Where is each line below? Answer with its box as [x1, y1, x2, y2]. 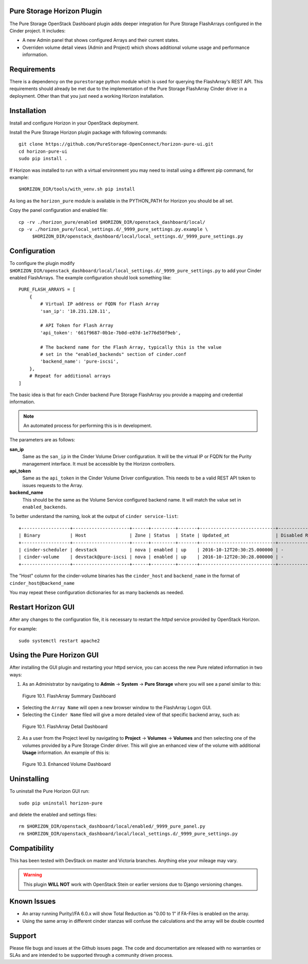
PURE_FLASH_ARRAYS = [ [18, 287, 76, 293]
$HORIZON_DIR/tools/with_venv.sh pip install [18, 186, 136, 192]
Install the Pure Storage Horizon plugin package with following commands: [9, 129, 167, 136]
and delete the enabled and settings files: [9, 812, 97, 818]
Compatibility [9, 844, 54, 852]
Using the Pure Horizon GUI [9, 651, 99, 659]
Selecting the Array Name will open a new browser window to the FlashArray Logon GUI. [22, 705, 212, 711]
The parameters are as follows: [9, 437, 75, 443]
